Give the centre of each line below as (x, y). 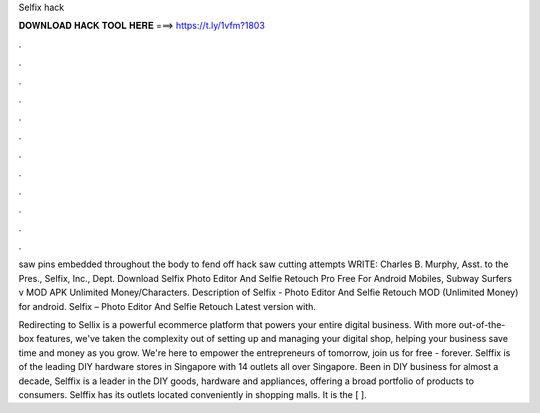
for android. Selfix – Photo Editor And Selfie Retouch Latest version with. (167, 306)
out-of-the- (482, 325)
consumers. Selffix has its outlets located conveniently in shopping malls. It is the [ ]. (192, 394)
